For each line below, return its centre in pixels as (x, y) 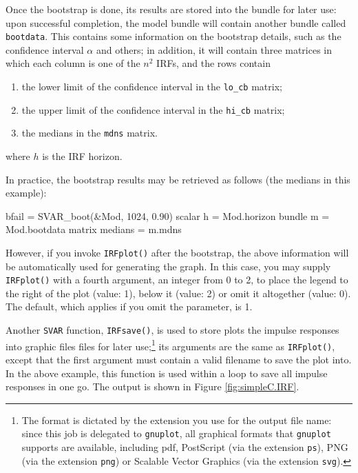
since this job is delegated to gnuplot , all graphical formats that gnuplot (176, 433)
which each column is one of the (73, 63)
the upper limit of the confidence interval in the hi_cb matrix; (153, 109)
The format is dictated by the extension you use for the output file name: (177, 420)
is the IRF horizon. (82, 156)
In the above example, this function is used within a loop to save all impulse (167, 373)
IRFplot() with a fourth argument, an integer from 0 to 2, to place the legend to (177, 280)
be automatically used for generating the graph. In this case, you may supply (168, 266)
